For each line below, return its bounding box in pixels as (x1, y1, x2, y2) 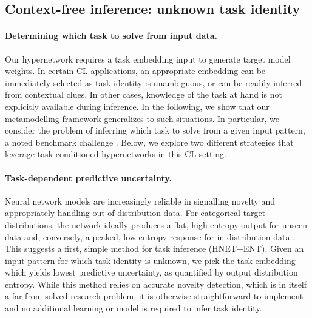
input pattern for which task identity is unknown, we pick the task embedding (5, 254, 296, 266)
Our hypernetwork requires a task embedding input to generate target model (5, 52, 291, 65)
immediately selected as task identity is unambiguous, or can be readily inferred (5, 76, 302, 89)
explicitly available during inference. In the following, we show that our (5, 100, 270, 112)
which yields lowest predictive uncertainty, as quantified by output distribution (5, 266, 298, 279)
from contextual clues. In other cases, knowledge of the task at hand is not (5, 88, 282, 101)
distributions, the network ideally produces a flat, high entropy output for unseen (5, 218, 307, 231)
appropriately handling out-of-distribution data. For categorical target (5, 206, 266, 219)
